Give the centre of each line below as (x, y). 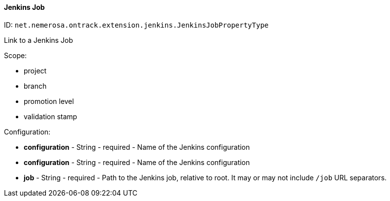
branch (35, 86)
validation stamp (51, 116)
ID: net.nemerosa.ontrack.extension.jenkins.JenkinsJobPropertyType (136, 25)
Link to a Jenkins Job (39, 40)
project (35, 70)
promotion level (49, 101)
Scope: (16, 55)
